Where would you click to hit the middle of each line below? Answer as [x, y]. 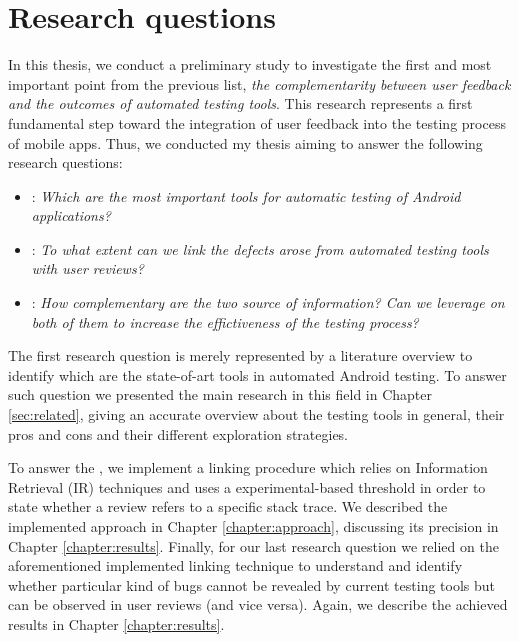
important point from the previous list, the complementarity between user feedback [259, 83]
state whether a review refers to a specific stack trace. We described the [228, 506]
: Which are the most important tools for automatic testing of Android [246, 195]
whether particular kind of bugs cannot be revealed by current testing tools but [252, 584]
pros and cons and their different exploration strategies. [178, 433]
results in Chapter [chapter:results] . [116, 623]
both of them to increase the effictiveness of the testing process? [225, 321]
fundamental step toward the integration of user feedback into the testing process [257, 122]
